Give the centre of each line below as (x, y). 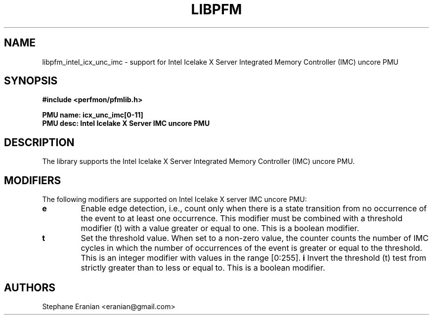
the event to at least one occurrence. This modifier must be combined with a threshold (242, 219)
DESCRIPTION (39, 142)
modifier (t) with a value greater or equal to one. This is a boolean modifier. (220, 228)
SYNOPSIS (31, 81)
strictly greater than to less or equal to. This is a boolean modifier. (203, 268)
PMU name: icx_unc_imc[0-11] (93, 115)
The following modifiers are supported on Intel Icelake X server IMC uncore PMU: (174, 199)
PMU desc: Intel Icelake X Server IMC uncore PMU (126, 123)
